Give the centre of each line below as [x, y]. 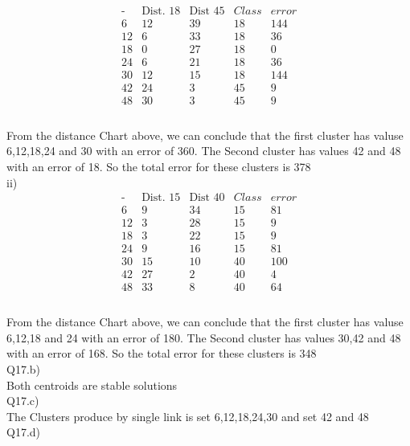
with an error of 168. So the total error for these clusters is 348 [162, 353]
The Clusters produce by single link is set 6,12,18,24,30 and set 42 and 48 [188, 416]
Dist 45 [207, 12]
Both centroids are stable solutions [92, 385]
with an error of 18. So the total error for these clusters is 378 [159, 167]
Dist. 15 [161, 198]
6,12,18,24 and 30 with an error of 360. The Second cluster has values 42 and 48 [204, 151]
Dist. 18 [161, 12]
